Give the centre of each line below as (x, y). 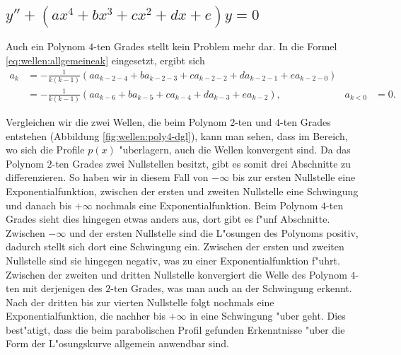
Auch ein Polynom (46, 46)
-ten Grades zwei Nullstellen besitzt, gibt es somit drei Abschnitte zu (202, 163)
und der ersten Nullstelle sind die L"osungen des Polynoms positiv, (214, 232)
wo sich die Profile (45, 150)
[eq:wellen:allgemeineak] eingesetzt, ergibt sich (105, 60)
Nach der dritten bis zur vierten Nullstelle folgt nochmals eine (140, 302)
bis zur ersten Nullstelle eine (294, 177)
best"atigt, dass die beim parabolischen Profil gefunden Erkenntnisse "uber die (175, 329)
